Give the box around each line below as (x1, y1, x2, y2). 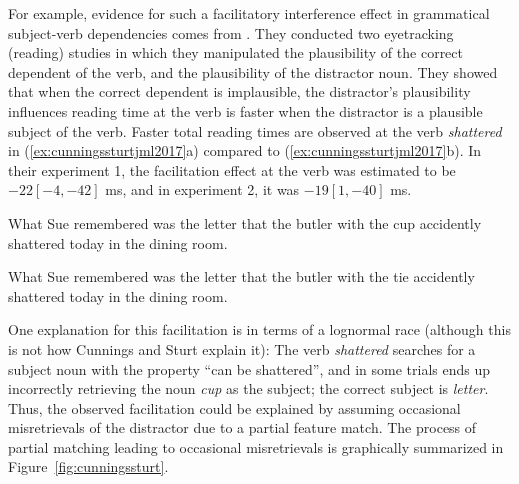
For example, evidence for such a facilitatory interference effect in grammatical (8, 3, 490, 23)
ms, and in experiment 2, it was (105, 179, 300, 200)
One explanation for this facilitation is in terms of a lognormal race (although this (8, 319, 511, 340)
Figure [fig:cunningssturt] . (8, 456, 169, 477)
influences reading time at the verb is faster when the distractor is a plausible (8, 100, 483, 121)
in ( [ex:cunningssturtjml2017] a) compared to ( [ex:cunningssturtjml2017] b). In (8, 140, 482, 161)
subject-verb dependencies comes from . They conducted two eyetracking (8, 22, 454, 43)
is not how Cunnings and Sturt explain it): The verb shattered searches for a (8, 338, 476, 359)
